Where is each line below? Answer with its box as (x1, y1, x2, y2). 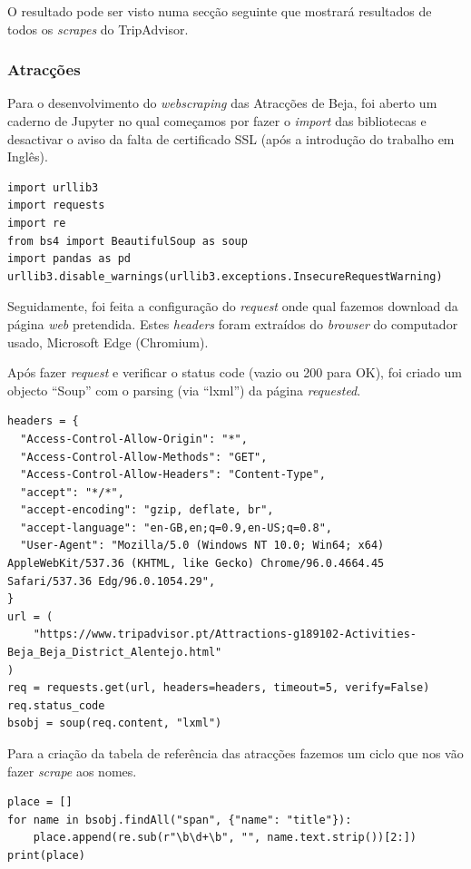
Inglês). (7, 147, 48, 166)
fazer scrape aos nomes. (7, 761, 137, 780)
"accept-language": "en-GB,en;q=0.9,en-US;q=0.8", (20, 521, 332, 534)
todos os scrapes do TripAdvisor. (7, 19, 189, 38)
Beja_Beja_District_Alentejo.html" (7, 646, 222, 659)
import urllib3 (7, 181, 99, 194)
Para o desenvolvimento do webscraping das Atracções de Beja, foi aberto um (7, 93, 437, 112)
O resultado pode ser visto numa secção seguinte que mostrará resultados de (7, 2, 432, 20)
